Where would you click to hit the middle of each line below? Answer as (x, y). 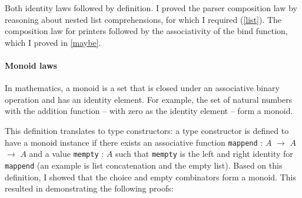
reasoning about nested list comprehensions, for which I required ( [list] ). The (143, 19)
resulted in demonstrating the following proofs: (89, 188)
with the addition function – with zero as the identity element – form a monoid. (149, 111)
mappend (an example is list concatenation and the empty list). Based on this (144, 165)
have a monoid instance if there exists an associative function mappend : (134, 142)
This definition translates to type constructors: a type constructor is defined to (147, 130)
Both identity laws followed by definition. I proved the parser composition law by (151, 8)
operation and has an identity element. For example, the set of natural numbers (149, 99)
